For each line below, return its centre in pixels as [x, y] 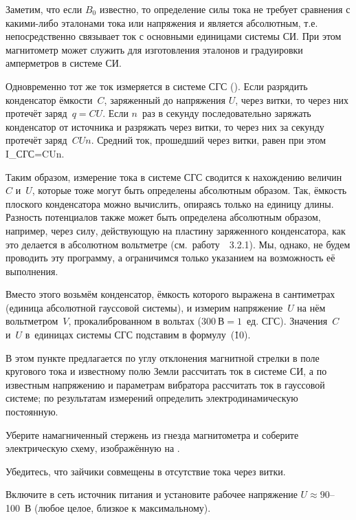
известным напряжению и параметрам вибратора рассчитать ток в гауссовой [165, 384]
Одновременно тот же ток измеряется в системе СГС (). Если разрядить [157, 86]
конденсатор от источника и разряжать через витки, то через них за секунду [165, 126]
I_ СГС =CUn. [35, 153]
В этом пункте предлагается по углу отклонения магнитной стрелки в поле [163, 357]
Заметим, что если [44, 9]
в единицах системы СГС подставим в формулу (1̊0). [138, 335]
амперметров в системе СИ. [64, 63]
